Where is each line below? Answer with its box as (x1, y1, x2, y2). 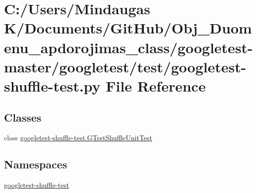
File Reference (106, 75, 206, 96)
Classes (4, 109, 42, 125)
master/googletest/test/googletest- (4, 56, 247, 76)
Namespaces (4, 157, 67, 172)
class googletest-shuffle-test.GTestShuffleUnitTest (4, 132, 153, 143)
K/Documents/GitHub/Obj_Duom (4, 18, 252, 38)
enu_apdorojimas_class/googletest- (4, 37, 253, 57)
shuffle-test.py (4, 75, 101, 96)
